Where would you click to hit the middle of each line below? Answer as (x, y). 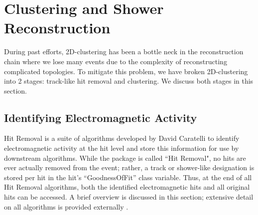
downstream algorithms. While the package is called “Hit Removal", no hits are (125, 158)
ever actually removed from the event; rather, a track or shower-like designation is (129, 167)
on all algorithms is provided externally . (66, 206)
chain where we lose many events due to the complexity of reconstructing (116, 61)
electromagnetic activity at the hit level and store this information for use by (122, 148)
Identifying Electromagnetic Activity (101, 117)
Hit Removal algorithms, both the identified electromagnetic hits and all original (127, 187)
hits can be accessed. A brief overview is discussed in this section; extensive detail (129, 197)
